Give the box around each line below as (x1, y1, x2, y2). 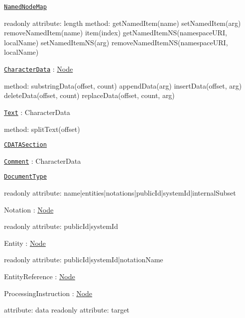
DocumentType (4, 173, 47, 181)
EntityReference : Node (4, 271, 75, 282)
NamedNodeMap (4, 3, 47, 10)
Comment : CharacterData (4, 155, 81, 166)
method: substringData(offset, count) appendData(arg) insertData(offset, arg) (4, 80, 242, 91)
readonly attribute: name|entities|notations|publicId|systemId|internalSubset (4, 188, 236, 198)
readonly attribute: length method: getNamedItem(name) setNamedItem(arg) (4, 17, 241, 28)
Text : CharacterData (4, 106, 70, 117)
